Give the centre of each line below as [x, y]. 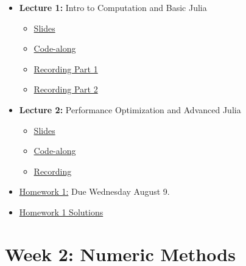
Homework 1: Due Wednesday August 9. [94, 191]
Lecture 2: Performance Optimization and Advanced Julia [130, 109]
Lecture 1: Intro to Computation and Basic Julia [113, 7]
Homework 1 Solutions [61, 212]
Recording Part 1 [66, 68]
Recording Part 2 [66, 89]
